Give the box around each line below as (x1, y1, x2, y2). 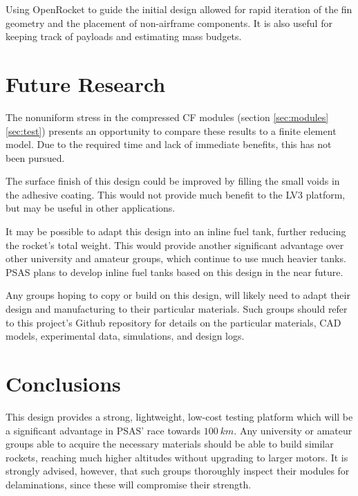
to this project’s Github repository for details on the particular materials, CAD (6, 315, 341, 329)
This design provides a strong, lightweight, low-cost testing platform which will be (6, 409, 353, 423)
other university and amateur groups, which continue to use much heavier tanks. (6, 251, 346, 266)
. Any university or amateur (234, 423, 352, 437)
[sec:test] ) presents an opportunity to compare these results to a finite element (6, 123, 337, 138)
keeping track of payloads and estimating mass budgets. (6, 29, 242, 44)
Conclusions (6, 369, 121, 397)
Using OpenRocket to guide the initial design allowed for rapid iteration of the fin (6, 2, 352, 16)
